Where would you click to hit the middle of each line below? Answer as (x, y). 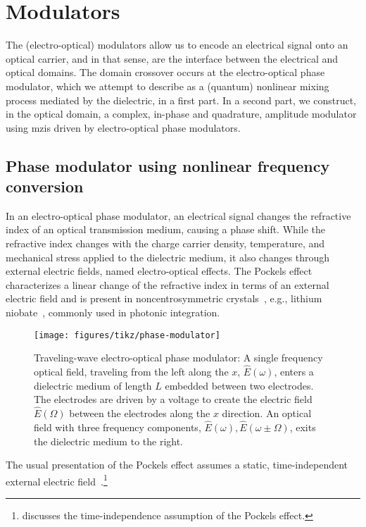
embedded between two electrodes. (239, 385)
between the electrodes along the (140, 413)
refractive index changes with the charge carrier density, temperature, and (165, 243)
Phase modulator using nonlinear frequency (168, 165)
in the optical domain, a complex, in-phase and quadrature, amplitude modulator (181, 114)
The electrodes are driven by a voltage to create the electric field (173, 399)
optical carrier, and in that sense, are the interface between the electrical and (172, 58)
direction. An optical (267, 413)
